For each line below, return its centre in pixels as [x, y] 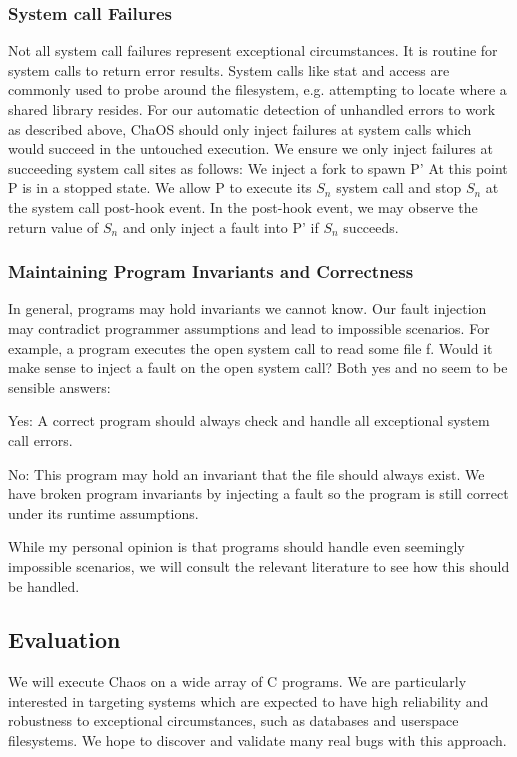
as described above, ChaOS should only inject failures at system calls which [240, 128]
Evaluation [64, 639]
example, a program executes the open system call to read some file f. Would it [250, 347]
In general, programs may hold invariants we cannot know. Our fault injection [247, 308]
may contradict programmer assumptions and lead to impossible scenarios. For [249, 327]
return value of [53, 226]
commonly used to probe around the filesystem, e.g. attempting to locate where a [257, 89]
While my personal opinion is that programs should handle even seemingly [236, 546]
